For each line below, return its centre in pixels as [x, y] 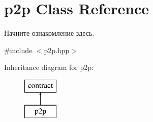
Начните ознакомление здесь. [49, 33]
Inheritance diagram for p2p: [49, 67]
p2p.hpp [57, 50]
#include [18, 50]
